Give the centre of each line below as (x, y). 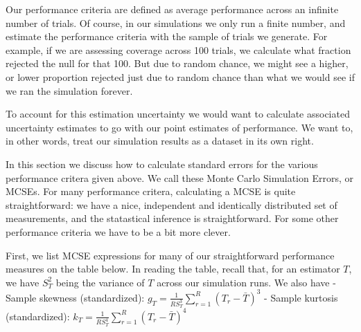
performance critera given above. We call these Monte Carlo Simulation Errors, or (179, 177)
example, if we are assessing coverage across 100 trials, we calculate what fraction (178, 49)
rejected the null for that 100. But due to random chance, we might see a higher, (177, 63)
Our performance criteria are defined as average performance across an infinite (172, 9)
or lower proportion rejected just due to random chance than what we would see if (180, 76)
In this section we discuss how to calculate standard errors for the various (162, 164)
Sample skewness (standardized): (75, 297)
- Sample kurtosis (301, 297)
